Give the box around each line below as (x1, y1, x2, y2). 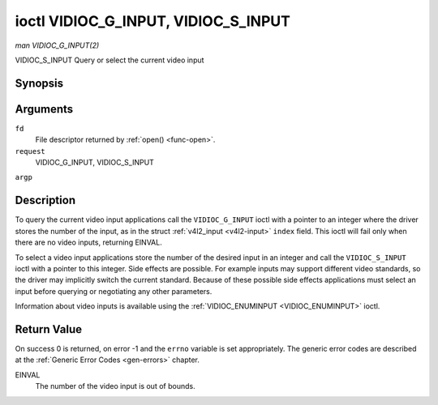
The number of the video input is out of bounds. (35, 382, 195, 391)
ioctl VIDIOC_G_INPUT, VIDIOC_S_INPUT (15, 12, 291, 30)
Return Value (15, 322, 83, 336)
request (15, 147, 46, 156)
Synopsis (15, 76, 64, 90)
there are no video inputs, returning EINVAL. (15, 237, 162, 247)
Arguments (15, 102, 74, 116)
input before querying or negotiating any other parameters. (15, 286, 213, 296)
